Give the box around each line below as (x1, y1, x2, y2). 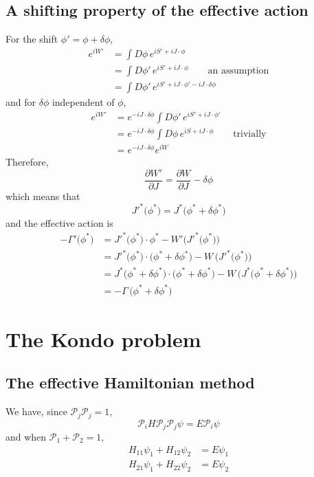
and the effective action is (5, 215, 113, 230)
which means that (5, 188, 80, 203)
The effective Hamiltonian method (5, 372, 255, 393)
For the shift (5, 32, 58, 46)
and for (5, 95, 36, 109)
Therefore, (5, 155, 49, 169)
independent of (52, 95, 115, 109)
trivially (233, 129, 267, 139)
